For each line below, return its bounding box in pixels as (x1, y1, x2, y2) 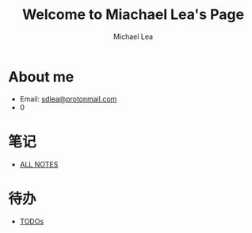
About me (8, 67, 74, 86)
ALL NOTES (19, 159, 59, 169)
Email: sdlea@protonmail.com (19, 94, 117, 104)
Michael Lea (113, 32, 153, 41)
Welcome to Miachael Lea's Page (22, 6, 244, 24)
